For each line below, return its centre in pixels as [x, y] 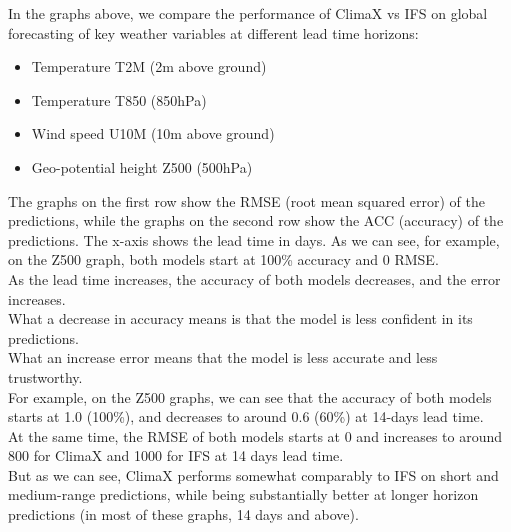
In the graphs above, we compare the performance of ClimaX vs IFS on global [248, 13]
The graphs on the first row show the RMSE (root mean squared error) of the [247, 200]
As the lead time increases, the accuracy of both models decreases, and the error [254, 278]
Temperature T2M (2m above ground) [149, 66]
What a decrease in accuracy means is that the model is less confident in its [240, 318]
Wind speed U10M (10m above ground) [153, 133]
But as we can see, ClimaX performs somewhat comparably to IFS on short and [253, 474]
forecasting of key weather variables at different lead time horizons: [213, 32]
